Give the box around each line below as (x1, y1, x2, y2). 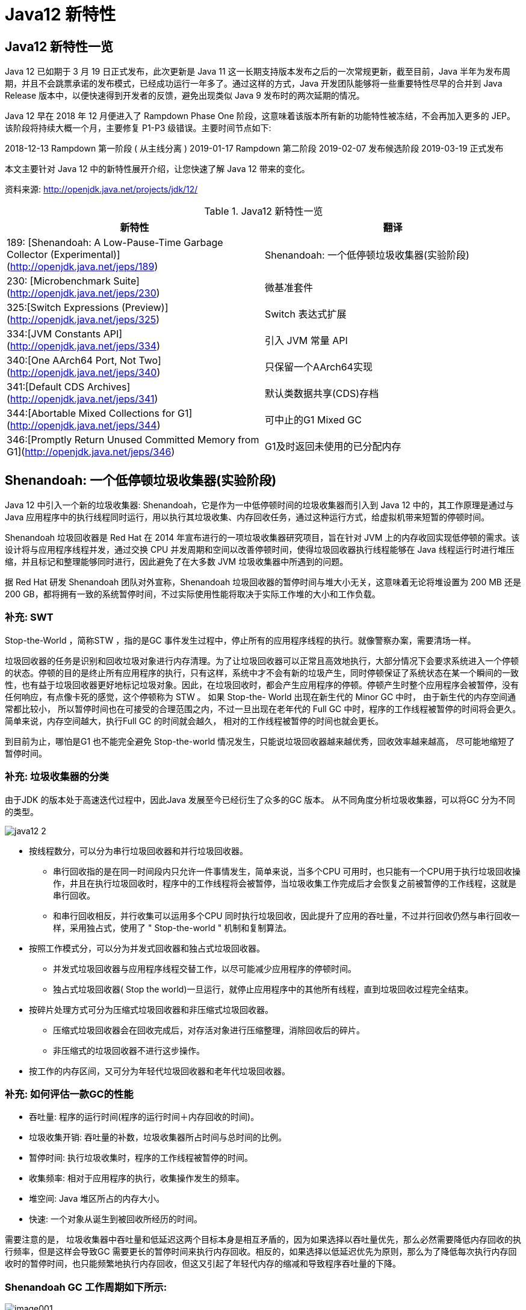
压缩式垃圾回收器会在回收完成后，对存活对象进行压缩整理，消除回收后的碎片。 (53, 1024, 365, 1035)
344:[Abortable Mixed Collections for (7, 407, 175, 420)
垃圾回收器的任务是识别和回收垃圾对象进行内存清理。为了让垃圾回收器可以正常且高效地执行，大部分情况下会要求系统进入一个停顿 (5, 655, 519, 666)
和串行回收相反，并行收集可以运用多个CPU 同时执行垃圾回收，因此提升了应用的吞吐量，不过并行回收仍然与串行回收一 (53, 910, 520, 921)
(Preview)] (121, 301, 169, 314)
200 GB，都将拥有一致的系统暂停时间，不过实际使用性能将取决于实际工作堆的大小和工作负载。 (5, 589, 380, 600)
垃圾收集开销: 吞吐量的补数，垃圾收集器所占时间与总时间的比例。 (29, 1132, 286, 1143)
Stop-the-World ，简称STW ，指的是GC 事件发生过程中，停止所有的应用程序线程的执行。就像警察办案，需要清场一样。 (5, 635, 476, 645)
